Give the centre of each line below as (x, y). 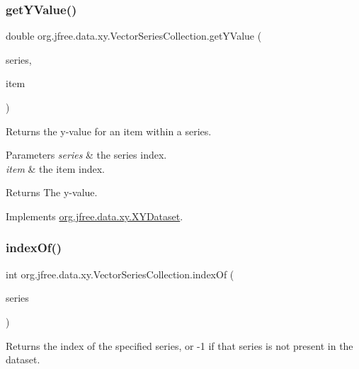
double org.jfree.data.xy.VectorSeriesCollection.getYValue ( (134, 36)
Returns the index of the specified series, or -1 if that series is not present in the (179, 345)
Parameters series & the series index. (86, 155)
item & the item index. (56, 168)
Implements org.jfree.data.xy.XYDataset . (95, 216)
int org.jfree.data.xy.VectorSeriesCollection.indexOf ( (120, 274)
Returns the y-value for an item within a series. (109, 131)
